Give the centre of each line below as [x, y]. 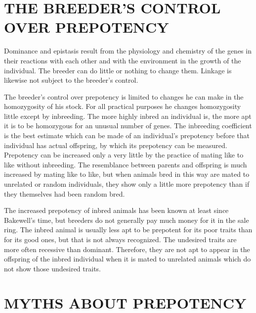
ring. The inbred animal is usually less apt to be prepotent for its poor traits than [128, 230]
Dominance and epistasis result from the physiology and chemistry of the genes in [128, 51]
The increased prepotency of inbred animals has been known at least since [116, 210]
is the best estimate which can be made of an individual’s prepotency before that [127, 135]
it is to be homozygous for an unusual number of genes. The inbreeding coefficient [128, 126]
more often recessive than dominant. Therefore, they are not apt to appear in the [127, 249]
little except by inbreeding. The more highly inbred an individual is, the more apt [128, 116]
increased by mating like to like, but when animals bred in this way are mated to [127, 174]
